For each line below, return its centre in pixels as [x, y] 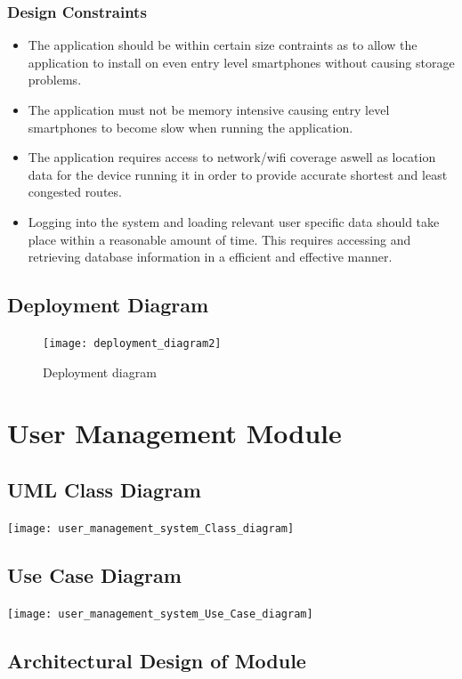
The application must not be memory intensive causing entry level [209, 109]
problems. [55, 80]
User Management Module [174, 433]
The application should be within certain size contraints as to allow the [223, 45]
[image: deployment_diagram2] [132, 343]
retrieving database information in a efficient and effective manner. [210, 257]
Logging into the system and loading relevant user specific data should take [234, 221]
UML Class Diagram [104, 489]
